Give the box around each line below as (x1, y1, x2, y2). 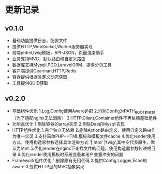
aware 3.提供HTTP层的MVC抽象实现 (12, 163, 85, 169)
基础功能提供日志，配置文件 (12, 37, 68, 43)
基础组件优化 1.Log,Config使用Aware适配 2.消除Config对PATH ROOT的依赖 (12, 108, 156, 115)
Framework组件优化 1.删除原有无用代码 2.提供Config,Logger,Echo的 (12, 157, 147, 163)
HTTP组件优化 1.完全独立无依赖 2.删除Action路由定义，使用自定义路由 (12, 127, 151, 133)
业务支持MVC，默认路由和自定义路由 (12, 56, 86, 61)
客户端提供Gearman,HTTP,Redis (12, 68, 76, 73)
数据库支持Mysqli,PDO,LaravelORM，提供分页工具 (12, 62, 112, 68)
